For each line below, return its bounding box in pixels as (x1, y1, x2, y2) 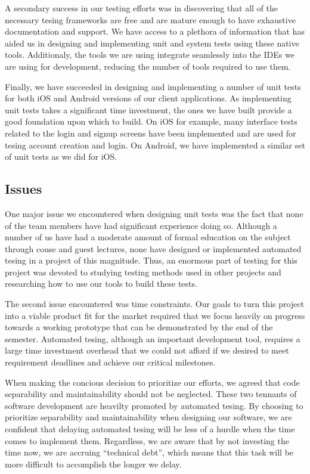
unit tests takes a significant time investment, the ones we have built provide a (5, 103, 292, 116)
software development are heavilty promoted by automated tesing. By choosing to (5, 399, 303, 411)
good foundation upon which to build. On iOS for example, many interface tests (5, 115, 297, 128)
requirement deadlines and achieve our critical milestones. (5, 356, 216, 368)
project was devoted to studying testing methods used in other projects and (5, 265, 281, 278)
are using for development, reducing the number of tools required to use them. (5, 60, 291, 72)
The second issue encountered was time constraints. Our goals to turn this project (5, 298, 305, 310)
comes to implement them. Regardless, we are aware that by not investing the (5, 434, 289, 447)
